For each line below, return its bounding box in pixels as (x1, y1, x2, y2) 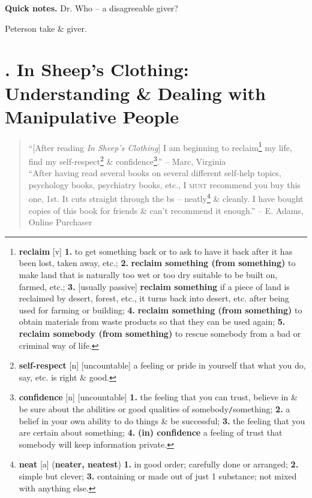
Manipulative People (5, 104, 179, 128)
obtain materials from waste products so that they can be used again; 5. (19, 315, 286, 328)
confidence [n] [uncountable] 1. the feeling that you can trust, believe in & (19, 391, 298, 403)
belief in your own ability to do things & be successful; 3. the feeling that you (19, 414, 305, 427)
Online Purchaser (28, 216, 92, 228)
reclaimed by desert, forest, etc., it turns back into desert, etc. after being (19, 292, 289, 304)
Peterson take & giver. (5, 22, 87, 34)
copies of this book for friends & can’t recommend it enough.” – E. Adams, (28, 204, 304, 216)
